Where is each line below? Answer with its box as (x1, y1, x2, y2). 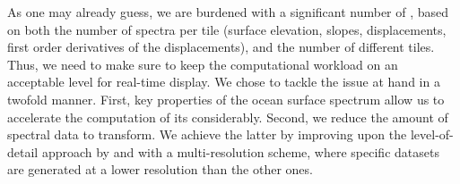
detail (7, 142, 39, 161)
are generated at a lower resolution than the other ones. (7, 160, 313, 179)
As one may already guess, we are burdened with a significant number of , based (7, 3, 449, 21)
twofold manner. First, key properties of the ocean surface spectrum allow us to (7, 89, 445, 108)
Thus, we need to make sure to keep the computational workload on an (7, 54, 398, 73)
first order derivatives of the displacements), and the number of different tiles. (7, 38, 435, 56)
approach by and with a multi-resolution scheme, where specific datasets (41, 142, 439, 161)
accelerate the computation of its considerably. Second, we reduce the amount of (7, 107, 448, 126)
